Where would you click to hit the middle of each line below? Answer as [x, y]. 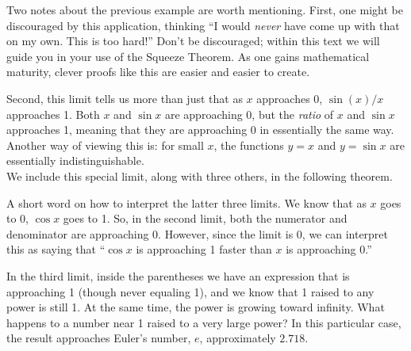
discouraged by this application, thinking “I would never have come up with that [203, 25]
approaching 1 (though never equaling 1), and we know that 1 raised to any [190, 291]
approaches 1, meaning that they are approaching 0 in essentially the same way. [200, 130]
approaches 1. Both [53, 114]
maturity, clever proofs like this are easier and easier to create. [158, 72]
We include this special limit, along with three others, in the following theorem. [200, 175]
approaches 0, [290, 98]
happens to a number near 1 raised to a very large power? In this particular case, [204, 322]
